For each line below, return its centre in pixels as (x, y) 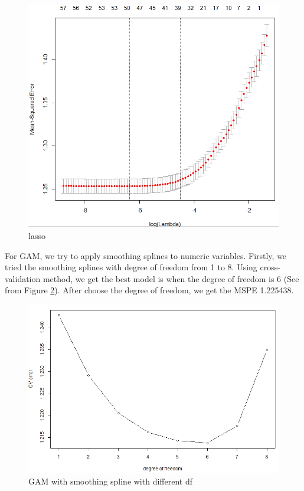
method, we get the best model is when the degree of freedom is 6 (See (171, 278)
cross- (270, 267)
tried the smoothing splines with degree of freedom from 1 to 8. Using (131, 267)
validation (23, 278)
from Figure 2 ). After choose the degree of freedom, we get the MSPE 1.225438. (149, 290)
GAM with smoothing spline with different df (110, 481)
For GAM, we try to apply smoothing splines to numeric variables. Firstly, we (146, 255)
